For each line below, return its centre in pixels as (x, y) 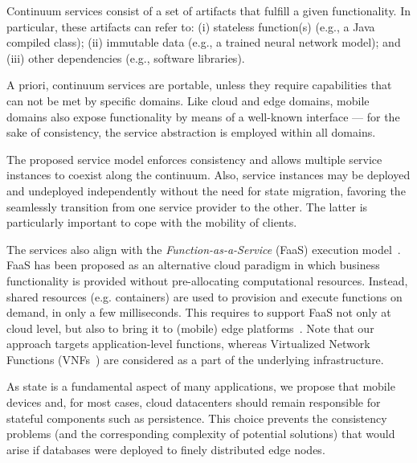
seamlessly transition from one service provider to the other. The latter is (187, 206)
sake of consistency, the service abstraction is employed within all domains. (191, 132)
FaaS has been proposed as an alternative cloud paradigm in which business (193, 265)
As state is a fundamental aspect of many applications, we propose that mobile (201, 386)
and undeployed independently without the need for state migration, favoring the (206, 190)
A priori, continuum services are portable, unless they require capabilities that (199, 85)
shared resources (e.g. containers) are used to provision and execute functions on (204, 296)
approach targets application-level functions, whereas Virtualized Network (188, 344)
